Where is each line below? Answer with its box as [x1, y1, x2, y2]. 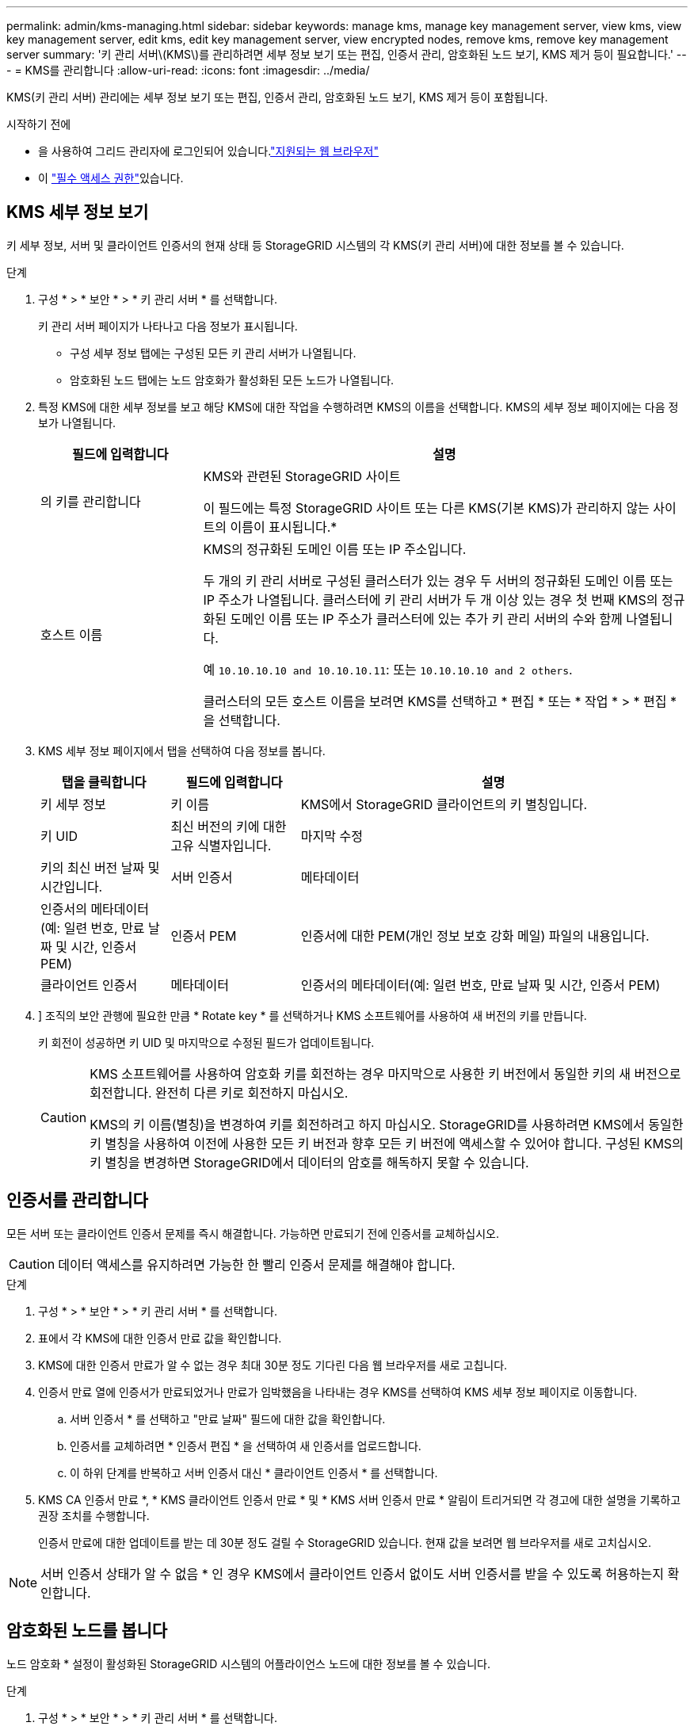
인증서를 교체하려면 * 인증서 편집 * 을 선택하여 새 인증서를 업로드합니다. [70, 1438, 421, 1453]
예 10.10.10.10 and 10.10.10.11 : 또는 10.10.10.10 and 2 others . [203, 661, 573, 678]
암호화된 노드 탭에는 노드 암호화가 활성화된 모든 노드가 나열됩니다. [70, 372, 395, 387]
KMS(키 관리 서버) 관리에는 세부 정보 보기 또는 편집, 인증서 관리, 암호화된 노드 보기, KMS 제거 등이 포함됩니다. [6, 90, 548, 104]
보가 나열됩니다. [38, 415, 116, 430]
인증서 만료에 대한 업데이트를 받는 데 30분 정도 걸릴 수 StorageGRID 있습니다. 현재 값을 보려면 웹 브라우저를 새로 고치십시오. [38, 1535, 651, 1549]
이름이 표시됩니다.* [230, 518, 337, 535]
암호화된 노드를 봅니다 [6, 1621, 168, 1641]
